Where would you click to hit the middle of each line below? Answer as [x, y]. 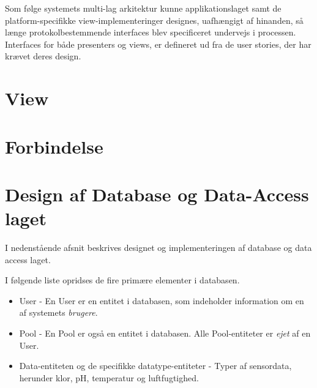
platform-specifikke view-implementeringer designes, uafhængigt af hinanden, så [154, 20]
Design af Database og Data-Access [157, 194]
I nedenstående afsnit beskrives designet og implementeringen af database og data [158, 248]
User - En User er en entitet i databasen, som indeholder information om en [162, 300]
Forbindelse [54, 146]
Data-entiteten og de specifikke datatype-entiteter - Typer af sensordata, [155, 366]
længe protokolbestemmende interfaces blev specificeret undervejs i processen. [151, 32]
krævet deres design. [43, 56]
